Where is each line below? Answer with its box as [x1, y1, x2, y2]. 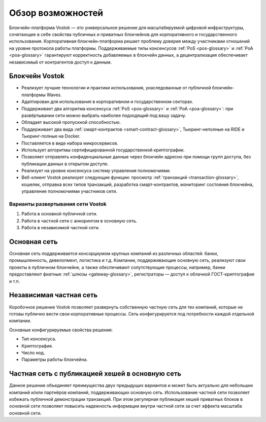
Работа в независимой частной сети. [21, 225, 100, 231]
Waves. [47, 92, 62, 98]
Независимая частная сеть [9, 291, 98, 299]
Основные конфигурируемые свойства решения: [9, 327, 113, 333]
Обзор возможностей [9, 7, 103, 18]
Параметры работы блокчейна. [21, 356, 88, 362]
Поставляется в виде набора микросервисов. [21, 140, 118, 146]
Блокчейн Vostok [9, 72, 65, 80]
